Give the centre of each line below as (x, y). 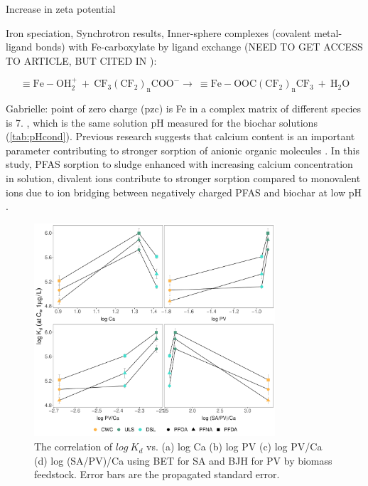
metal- (328, 32)
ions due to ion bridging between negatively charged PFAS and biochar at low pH (184, 192)
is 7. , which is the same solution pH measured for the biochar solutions (162, 122)
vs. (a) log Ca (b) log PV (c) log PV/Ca (234, 447)
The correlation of (74, 447)
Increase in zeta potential (61, 9)
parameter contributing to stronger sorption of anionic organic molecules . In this (183, 150)
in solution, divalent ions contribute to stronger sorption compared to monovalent (183, 178)
